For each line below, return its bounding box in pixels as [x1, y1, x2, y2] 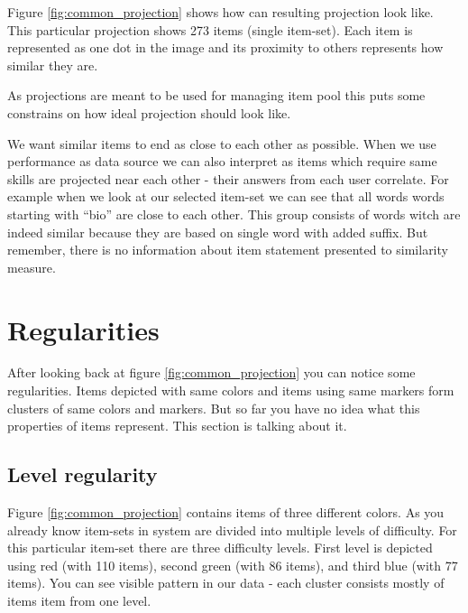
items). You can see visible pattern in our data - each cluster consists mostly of [7, 573, 445, 592]
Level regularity [7, 460, 158, 488]
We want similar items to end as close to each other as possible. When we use [7, 134, 436, 153]
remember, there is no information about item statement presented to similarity [7, 240, 448, 259]
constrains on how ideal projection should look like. [7, 103, 291, 122]
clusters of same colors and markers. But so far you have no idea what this [7, 398, 420, 417]
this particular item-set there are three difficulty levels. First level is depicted [7, 538, 433, 557]
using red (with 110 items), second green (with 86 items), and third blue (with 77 [7, 555, 458, 574]
